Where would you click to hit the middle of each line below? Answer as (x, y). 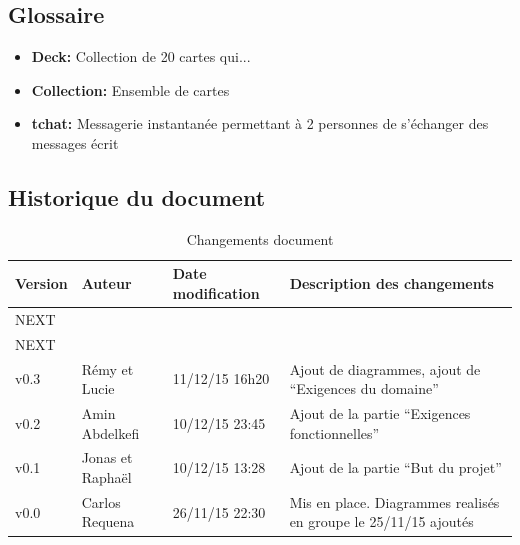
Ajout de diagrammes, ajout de (385, 368)
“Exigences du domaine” (364, 388)
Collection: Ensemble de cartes (130, 89)
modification (216, 292)
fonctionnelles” (334, 432)
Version (41, 283)
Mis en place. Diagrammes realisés (394, 501)
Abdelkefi (110, 432)
